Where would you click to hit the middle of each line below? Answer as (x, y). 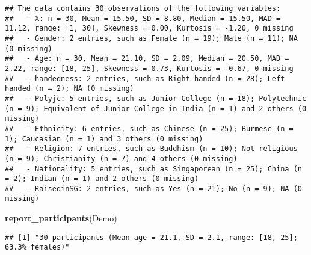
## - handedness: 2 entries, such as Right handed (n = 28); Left (145, 78)
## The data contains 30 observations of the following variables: (143, 8)
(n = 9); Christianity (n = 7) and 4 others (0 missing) (121, 158)
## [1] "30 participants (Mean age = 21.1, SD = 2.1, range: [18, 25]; (151, 237)
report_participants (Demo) (61, 218)
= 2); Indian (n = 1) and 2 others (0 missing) (102, 179)
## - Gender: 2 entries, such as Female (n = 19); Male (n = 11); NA (151, 38)
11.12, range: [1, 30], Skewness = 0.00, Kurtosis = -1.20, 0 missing (149, 29)
